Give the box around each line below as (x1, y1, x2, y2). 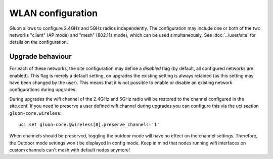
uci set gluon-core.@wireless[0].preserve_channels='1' (18, 121, 160, 127)
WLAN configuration (9, 8, 98, 19)
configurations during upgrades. (9, 87, 77, 93)
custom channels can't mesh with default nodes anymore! (9, 147, 130, 153)
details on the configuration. (9, 39, 68, 45)
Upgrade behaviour (9, 52, 72, 61)
